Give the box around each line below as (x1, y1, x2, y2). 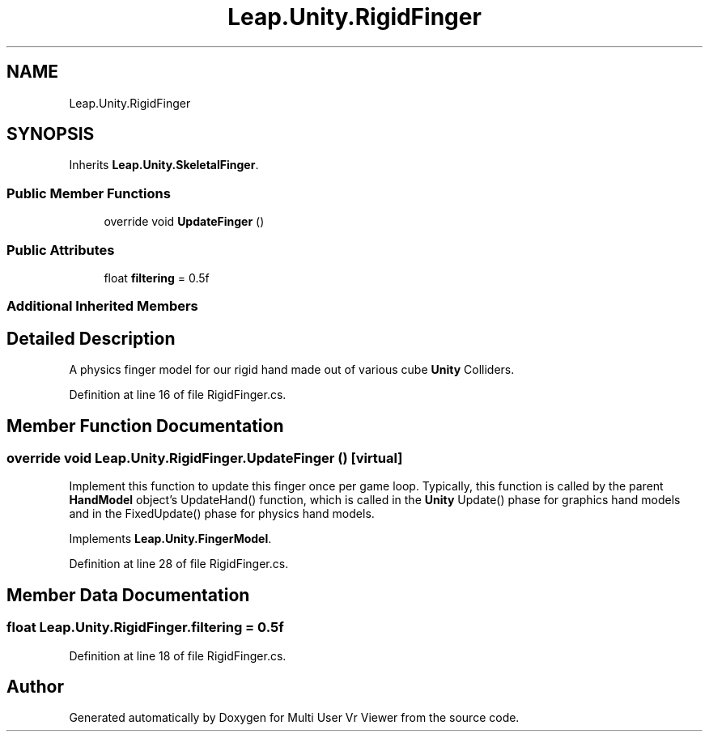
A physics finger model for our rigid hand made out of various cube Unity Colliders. (69, 363, 515, 377)
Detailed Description (6, 328, 176, 349)
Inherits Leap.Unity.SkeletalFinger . (69, 158, 259, 172)
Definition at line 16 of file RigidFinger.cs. (69, 388, 287, 402)
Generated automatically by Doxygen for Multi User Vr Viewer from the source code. (69, 710, 520, 725)
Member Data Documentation (6, 584, 250, 605)
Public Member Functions (6, 184, 171, 201)
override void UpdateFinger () (104, 214, 265, 229)
